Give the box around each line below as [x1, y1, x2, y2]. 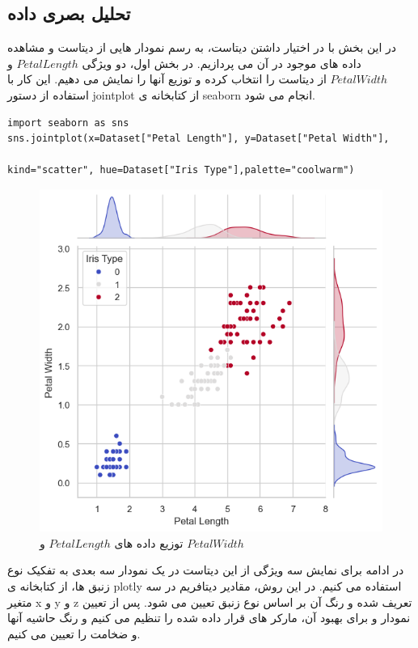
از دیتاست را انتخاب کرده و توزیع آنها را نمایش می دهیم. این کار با [7, 70, 327, 87]
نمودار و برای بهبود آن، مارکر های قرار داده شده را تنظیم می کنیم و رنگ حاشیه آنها [7, 609, 411, 626]
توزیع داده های [114, 534, 184, 551]
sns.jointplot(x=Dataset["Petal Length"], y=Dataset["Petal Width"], [7, 133, 390, 145]
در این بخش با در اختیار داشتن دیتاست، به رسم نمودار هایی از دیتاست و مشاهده [7, 39, 397, 56]
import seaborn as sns [7, 116, 129, 129]
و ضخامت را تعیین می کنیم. [7, 625, 141, 642]
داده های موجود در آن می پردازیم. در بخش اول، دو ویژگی [82, 54, 361, 71]
